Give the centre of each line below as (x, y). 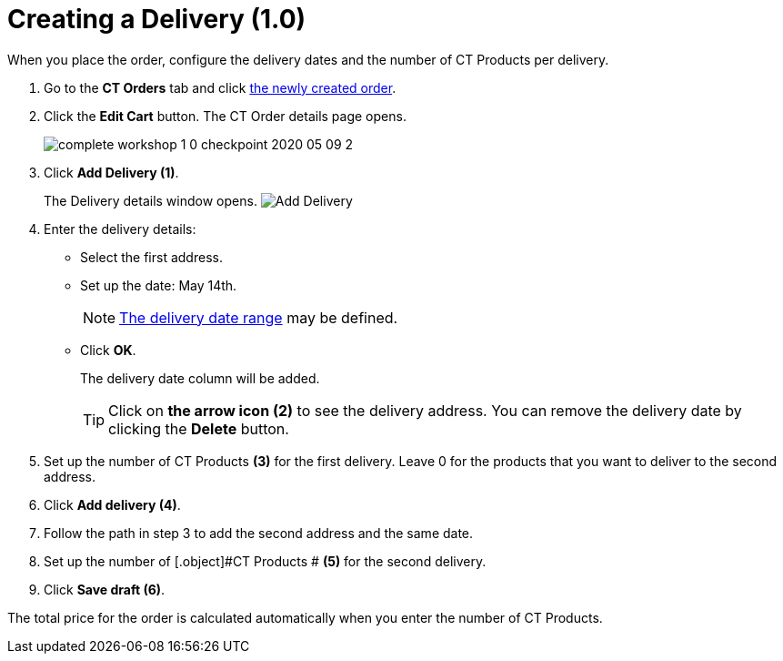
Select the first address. (151, 257)
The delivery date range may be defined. (259, 317)
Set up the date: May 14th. (159, 285)
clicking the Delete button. (199, 428)
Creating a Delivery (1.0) (157, 19)
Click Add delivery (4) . (112, 504)
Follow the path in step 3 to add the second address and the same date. (259, 533)
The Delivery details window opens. (151, 200)
